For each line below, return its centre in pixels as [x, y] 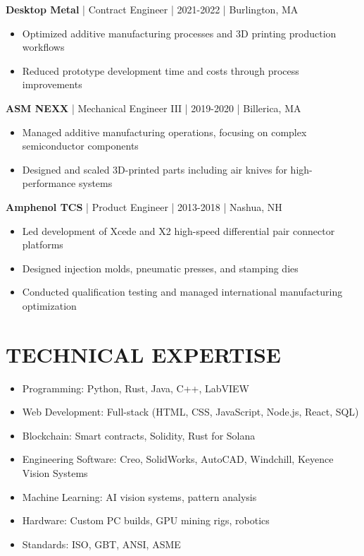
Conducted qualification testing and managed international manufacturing [182, 292]
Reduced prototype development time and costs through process [161, 70]
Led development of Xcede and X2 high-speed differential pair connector [178, 230]
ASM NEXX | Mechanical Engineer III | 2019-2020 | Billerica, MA [153, 108]
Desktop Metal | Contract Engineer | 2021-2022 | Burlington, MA [152, 9]
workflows [43, 47]
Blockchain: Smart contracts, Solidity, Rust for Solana [139, 435]
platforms [43, 244]
